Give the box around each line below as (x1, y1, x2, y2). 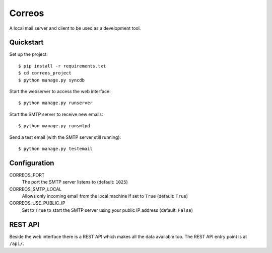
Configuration (9, 158, 54, 167)
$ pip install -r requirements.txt (18, 63, 106, 69)
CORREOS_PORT (9, 172, 45, 178)
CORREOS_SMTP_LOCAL (9, 186, 62, 192)
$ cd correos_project (18, 70, 72, 76)
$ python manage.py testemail (18, 146, 93, 151)
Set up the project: (9, 51, 48, 57)
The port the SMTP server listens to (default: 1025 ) (22, 179, 128, 185)
